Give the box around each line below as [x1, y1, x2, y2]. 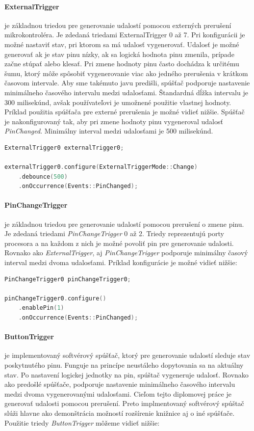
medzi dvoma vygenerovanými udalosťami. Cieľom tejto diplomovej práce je [4, 388, 231, 399]
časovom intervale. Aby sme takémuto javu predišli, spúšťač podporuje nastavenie [4, 78, 250, 88]
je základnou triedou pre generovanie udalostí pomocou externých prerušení [4, 20, 231, 30]
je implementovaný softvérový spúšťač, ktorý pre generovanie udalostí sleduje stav [4, 350, 251, 360]
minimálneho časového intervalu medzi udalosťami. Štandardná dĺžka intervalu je [4, 87, 248, 97]
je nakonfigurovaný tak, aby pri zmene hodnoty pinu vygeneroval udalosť [4, 116, 223, 126]
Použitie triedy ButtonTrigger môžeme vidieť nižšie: [4, 417, 160, 428]
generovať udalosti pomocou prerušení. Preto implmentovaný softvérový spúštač [4, 398, 244, 408]
